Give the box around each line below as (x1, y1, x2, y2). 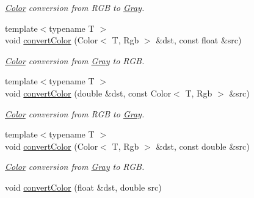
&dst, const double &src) (156, 139, 250, 152)
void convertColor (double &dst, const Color (5, 86, 172, 99)
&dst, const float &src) (156, 34, 242, 46)
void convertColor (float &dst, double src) (5, 180, 162, 193)
